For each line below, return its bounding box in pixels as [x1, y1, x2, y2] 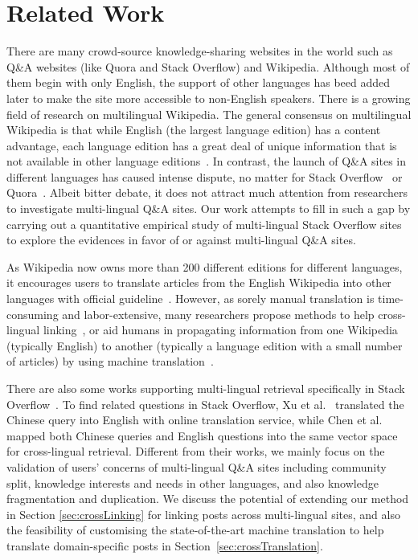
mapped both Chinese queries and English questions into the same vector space [6, 427, 398, 444]
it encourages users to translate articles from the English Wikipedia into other [6, 274, 391, 291]
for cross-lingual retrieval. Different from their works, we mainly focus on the [6, 443, 385, 460]
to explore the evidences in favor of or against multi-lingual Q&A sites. [6, 231, 356, 248]
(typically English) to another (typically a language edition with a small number [6, 337, 403, 354]
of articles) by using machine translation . [6, 353, 214, 370]
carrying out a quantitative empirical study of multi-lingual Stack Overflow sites [6, 215, 402, 232]
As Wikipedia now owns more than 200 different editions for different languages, [6, 258, 403, 275]
